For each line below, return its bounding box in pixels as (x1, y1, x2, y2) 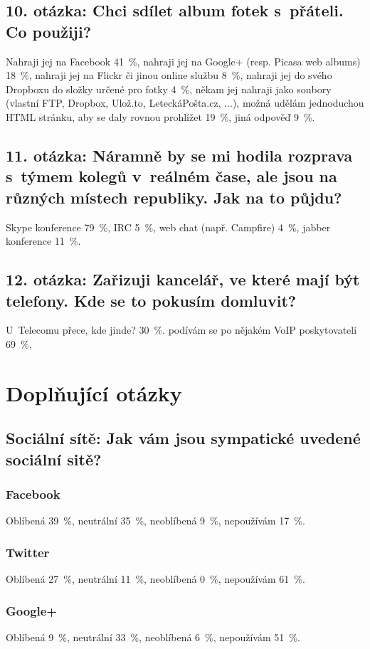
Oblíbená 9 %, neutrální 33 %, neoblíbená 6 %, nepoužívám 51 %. (6, 629, 300, 644)
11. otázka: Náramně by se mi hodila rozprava (6, 144, 353, 166)
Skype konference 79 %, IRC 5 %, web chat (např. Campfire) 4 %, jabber (6, 219, 331, 234)
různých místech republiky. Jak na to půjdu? (6, 186, 342, 208)
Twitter (6, 543, 50, 561)
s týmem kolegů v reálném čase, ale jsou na (6, 165, 337, 187)
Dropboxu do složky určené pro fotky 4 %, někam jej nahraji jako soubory (6, 81, 332, 96)
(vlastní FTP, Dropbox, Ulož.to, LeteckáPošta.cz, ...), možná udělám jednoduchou (6, 95, 364, 110)
